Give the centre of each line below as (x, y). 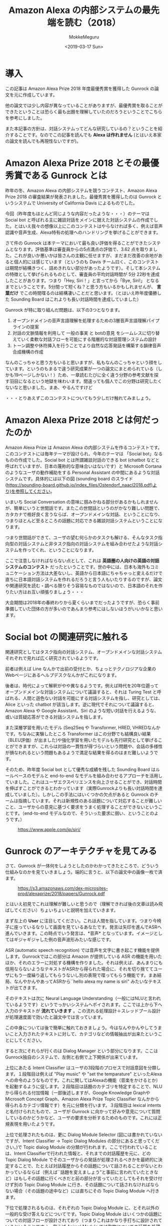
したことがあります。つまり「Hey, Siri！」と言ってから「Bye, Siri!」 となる (82, 280)
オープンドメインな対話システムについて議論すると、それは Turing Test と (81, 692)
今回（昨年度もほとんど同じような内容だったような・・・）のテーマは (77, 214)
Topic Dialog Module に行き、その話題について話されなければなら (91, 1185)
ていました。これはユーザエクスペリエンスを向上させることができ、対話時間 (84, 782)
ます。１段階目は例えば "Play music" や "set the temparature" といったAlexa (84, 1074)
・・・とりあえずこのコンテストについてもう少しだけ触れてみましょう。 (79, 398)
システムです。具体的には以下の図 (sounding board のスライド (69, 479)
